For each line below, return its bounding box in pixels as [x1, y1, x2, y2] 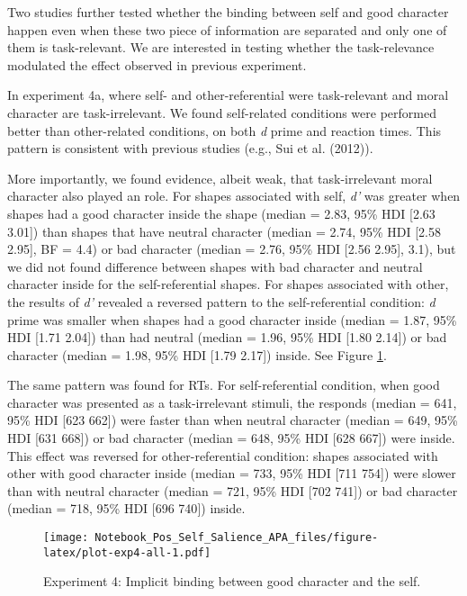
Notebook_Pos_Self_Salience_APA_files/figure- [94, 531, 379, 545]
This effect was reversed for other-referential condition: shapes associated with [7, 446, 438, 465]
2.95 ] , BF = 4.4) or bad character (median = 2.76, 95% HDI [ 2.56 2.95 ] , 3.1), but [7, 239, 456, 258]
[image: [43, 531, 89, 545]
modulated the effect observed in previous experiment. [7, 55, 307, 74]
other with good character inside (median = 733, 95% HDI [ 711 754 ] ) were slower [7, 464, 456, 483]
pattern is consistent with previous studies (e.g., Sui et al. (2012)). [7, 139, 373, 158]
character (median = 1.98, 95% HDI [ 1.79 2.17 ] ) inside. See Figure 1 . [7, 345, 387, 364]
